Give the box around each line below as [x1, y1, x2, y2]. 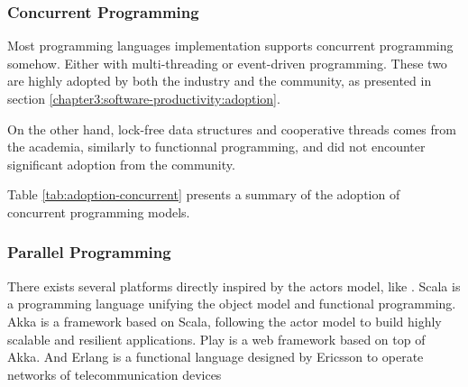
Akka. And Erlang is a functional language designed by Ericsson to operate [7, 347, 424, 366]
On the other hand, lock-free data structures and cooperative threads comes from [7, 119, 456, 138]
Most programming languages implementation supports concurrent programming [7, 36, 454, 55]
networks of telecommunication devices [7, 364, 222, 383]
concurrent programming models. [7, 202, 190, 221]
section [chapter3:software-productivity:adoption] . [7, 89, 280, 107]
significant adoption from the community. [7, 154, 235, 173]
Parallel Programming [7, 241, 171, 263]
